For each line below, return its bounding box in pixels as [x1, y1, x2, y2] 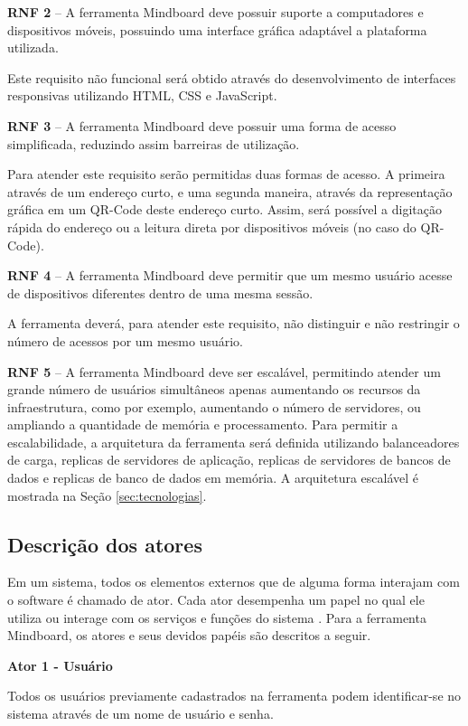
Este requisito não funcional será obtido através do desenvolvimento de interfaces [7, 68, 456, 87]
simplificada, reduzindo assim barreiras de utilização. [7, 134, 300, 153]
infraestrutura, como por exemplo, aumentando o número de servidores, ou [7, 397, 421, 416]
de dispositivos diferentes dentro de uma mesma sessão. [7, 283, 314, 302]
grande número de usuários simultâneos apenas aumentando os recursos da [7, 380, 421, 399]
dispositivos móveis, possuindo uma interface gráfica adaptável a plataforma [7, 20, 427, 39]
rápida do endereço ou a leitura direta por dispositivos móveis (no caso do [7, 217, 417, 236]
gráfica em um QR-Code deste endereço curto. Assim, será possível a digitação [7, 200, 443, 219]
